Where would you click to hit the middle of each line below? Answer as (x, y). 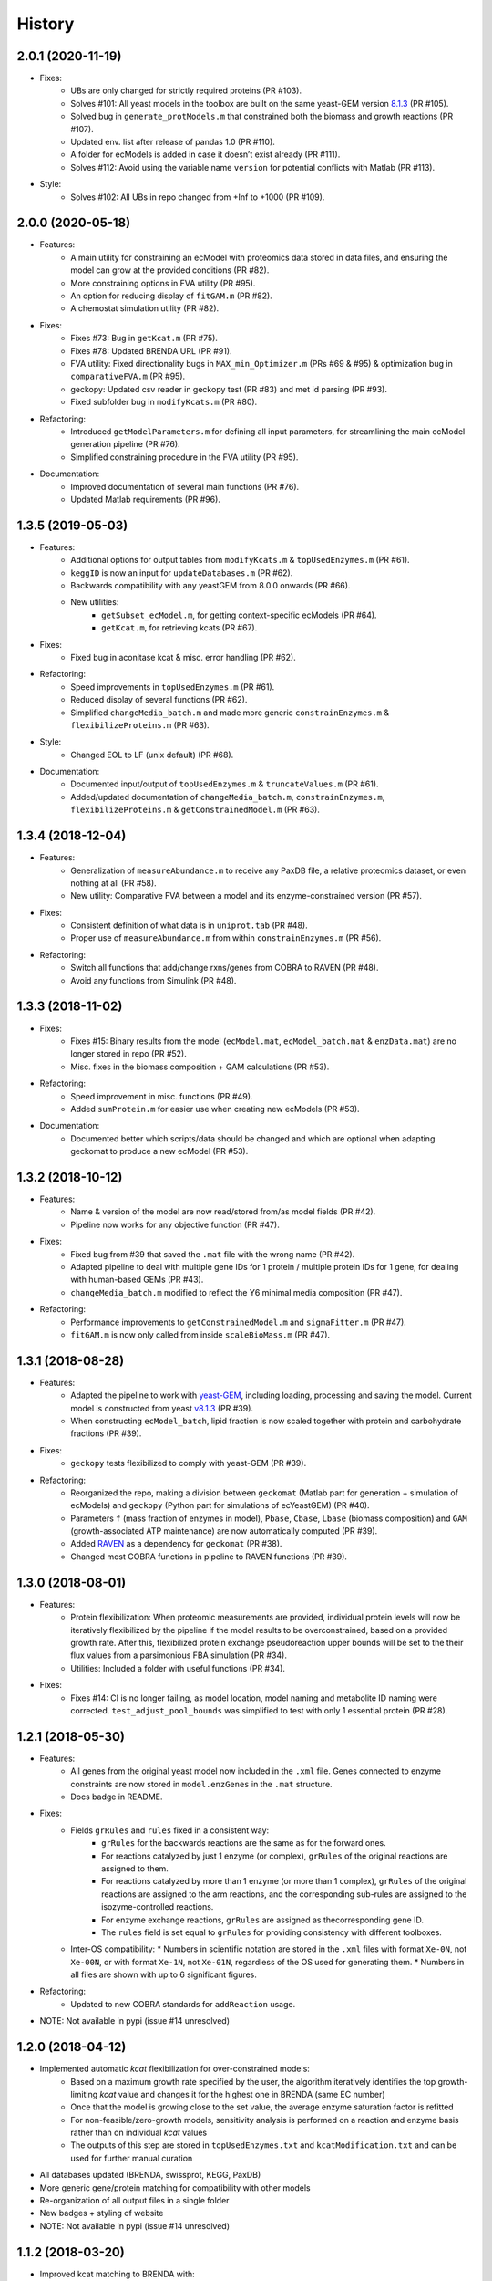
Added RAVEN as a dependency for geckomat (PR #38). (176, 1544)
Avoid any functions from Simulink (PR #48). (154, 980)
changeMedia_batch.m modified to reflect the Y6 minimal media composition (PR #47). (236, 1292)
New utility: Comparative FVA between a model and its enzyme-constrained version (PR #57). (246, 896)
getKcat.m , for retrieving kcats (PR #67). (179, 628)
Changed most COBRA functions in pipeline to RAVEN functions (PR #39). (209, 1557)
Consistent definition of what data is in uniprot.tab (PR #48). (190, 925)
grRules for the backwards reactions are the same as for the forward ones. (244, 1843)
